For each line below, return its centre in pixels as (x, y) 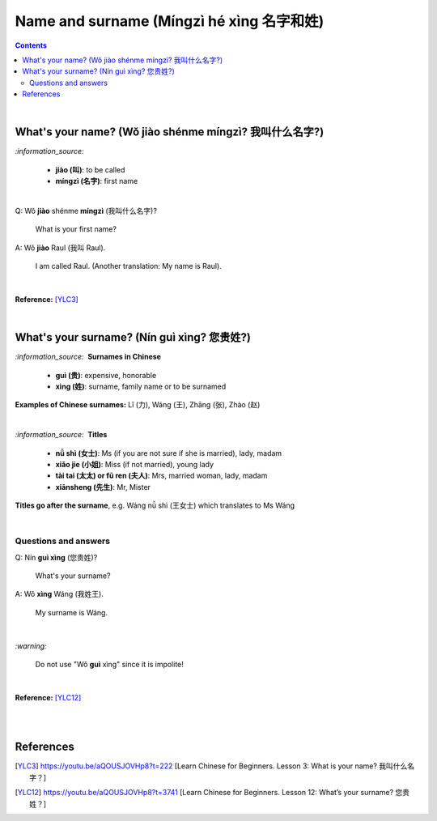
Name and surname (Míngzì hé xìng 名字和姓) (170, 21)
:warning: (31, 646)
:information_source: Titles (61, 435)
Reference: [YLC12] (48, 697)
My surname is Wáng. (72, 612)
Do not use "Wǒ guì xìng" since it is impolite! (109, 664)
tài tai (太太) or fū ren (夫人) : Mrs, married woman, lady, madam (161, 476)
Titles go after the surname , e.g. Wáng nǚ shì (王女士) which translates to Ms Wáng (155, 505)
